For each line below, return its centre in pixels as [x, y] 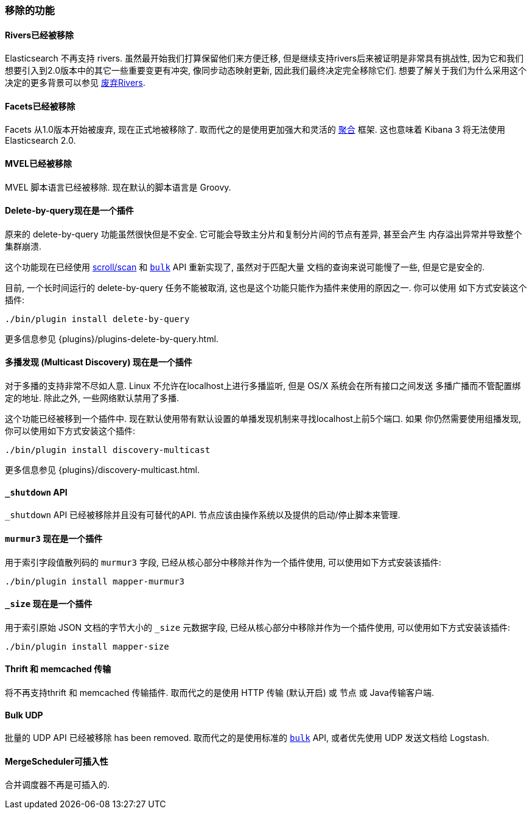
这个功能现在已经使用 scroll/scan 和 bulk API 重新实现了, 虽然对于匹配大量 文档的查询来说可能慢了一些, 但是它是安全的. [245, 267]
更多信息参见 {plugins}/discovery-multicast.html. [102, 470]
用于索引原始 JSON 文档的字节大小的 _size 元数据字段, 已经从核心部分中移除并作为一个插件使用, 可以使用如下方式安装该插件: [258, 627]
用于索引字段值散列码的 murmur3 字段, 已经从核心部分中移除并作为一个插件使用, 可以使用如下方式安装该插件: [223, 562]
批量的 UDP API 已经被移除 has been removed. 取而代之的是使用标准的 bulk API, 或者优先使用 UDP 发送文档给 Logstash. [247, 738]
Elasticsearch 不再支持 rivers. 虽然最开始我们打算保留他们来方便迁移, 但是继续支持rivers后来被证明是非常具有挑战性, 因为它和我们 [264, 58]
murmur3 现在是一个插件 [54, 538]
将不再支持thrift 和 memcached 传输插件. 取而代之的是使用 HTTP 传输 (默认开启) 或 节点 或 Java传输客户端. [219, 692]
